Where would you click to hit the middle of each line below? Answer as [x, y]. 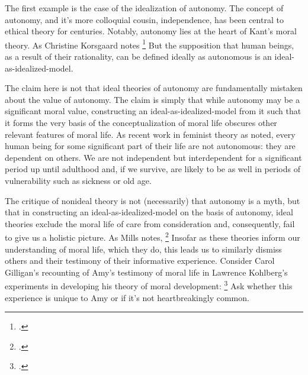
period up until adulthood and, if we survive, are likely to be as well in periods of [153, 169]
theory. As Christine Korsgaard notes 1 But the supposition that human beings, [150, 44]
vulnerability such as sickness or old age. [78, 180]
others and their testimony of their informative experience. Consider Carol [140, 261]
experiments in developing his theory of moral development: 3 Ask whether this [149, 285]
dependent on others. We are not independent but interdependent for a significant [153, 157]
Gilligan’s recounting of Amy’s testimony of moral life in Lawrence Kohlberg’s [146, 272]
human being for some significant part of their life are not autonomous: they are [150, 146]
